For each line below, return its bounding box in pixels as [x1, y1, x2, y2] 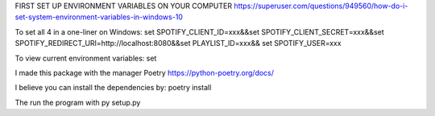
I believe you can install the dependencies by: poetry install [14, 83, 212, 93]
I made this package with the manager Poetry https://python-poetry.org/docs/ [14, 68, 274, 77]
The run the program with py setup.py [14, 97, 141, 107]
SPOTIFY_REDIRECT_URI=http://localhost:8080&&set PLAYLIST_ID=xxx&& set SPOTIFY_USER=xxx [14, 39, 342, 48]
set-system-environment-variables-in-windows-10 [14, 12, 183, 22]
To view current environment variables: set [14, 53, 157, 63]
